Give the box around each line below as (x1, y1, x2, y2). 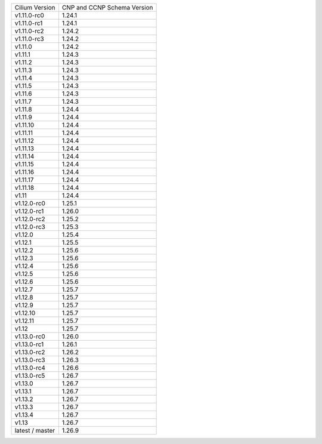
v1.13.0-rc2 (14, 348, 45, 356)
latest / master (14, 427, 55, 434)
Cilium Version (14, 4, 55, 11)
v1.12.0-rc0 (14, 199, 46, 207)
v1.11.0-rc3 (14, 35, 44, 43)
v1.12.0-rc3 (14, 223, 46, 231)
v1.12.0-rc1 (14, 207, 44, 215)
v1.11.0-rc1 (14, 19, 43, 27)
